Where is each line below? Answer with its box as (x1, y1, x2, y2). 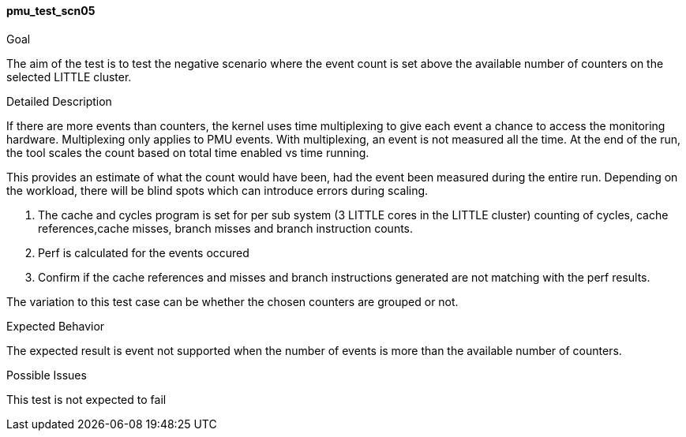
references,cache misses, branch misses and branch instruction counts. (38, 221, 414, 235)
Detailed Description (6, 94, 112, 108)
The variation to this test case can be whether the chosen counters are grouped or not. (6, 294, 459, 308)
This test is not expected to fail (6, 392, 167, 406)
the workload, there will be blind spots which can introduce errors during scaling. (6, 183, 429, 197)
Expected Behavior (6, 319, 105, 333)
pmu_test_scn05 (6, 4, 96, 17)
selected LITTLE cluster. (6, 69, 132, 84)
